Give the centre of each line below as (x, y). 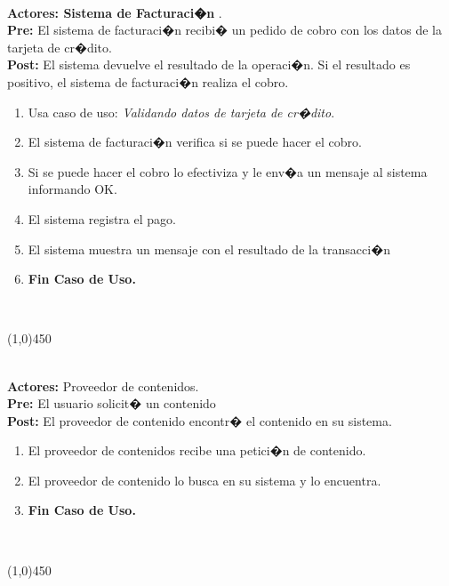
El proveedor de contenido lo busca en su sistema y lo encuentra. (204, 480)
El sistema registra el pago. (102, 218)
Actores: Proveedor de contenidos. (103, 385)
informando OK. (72, 189)
